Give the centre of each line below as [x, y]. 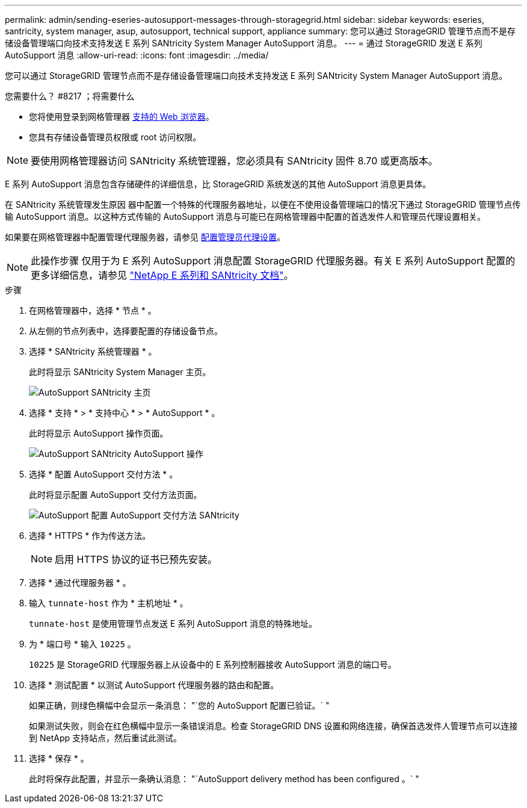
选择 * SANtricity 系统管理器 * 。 [93, 351]
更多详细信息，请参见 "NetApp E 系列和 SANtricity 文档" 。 [162, 275]
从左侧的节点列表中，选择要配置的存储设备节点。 [126, 331]
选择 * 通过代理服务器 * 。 [80, 583]
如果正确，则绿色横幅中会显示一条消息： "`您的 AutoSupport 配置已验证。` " [179, 705]
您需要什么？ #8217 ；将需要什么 [70, 96]
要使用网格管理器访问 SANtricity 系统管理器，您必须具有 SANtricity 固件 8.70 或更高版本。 [234, 161]
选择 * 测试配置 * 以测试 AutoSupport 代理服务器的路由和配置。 [154, 685]
